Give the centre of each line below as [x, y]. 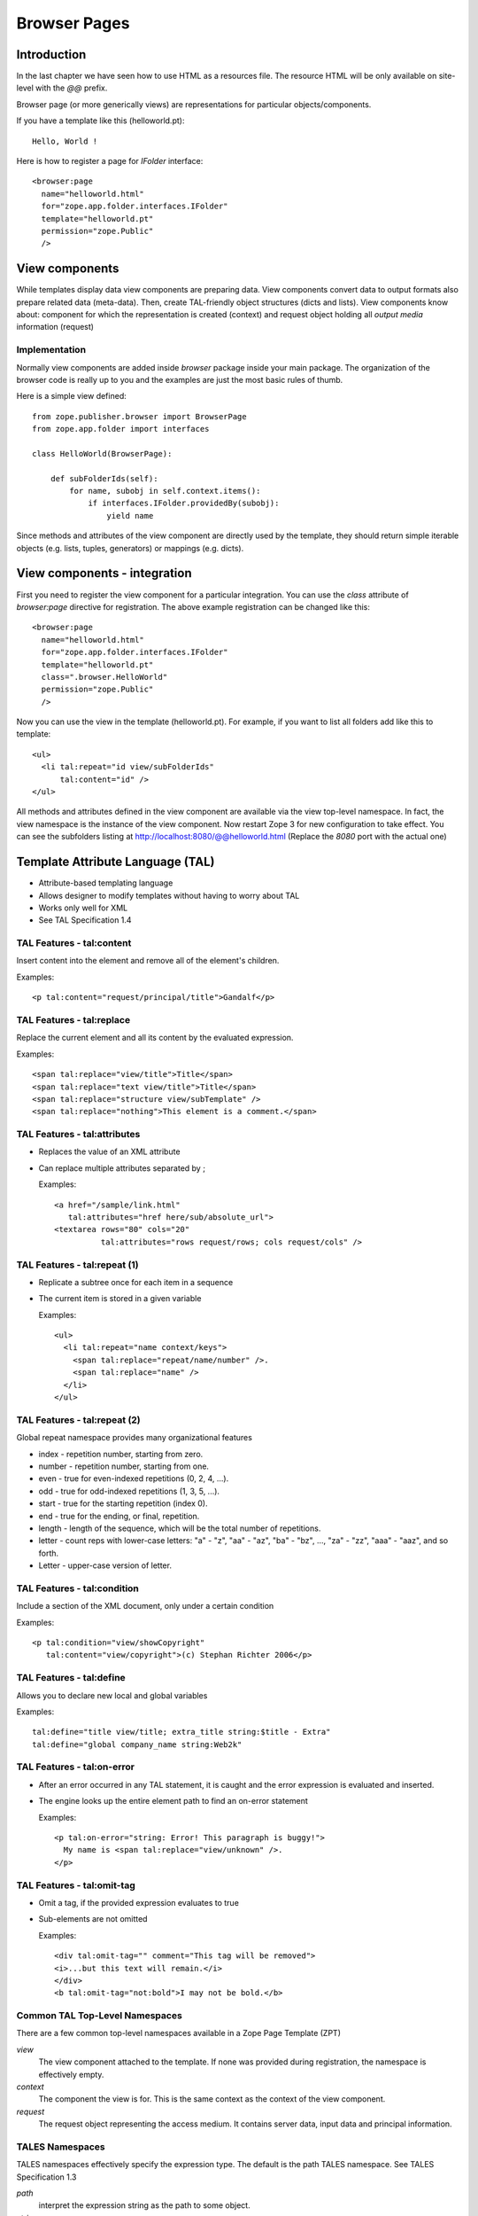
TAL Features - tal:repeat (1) [77, 1265]
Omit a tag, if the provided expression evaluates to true [139, 1902]
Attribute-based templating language [106, 883]
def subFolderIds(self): [104, 478]
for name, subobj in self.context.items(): [165, 491]
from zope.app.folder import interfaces [121, 429]
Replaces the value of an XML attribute [109, 1151]
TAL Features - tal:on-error [75, 1767]
